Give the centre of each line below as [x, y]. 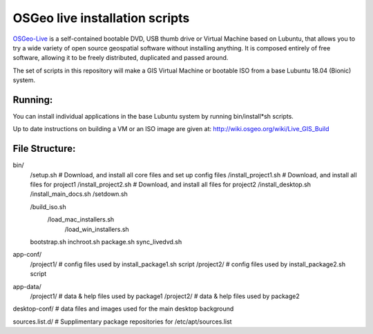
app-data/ [27, 286]
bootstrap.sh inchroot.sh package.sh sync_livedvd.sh [106, 242]
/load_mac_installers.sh [81, 219]
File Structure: [44, 149]
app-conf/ [27, 255]
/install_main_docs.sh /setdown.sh [79, 194]
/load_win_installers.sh [97, 229]
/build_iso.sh [48, 206]
